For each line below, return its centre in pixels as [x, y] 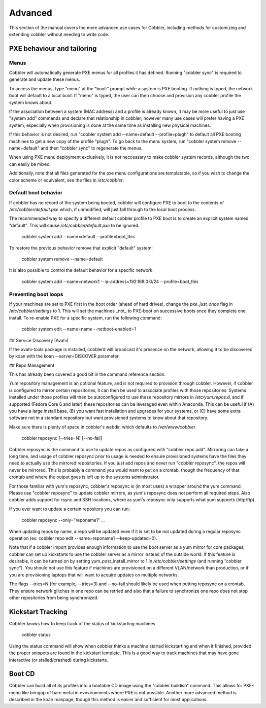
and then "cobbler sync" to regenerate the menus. [92, 148]
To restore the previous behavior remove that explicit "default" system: [81, 248]
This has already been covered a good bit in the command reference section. [87, 374]
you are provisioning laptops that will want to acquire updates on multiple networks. [94, 575]
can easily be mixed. [30, 164]
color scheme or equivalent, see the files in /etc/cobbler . [66, 180]
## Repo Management [32, 365]
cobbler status [36, 635]
